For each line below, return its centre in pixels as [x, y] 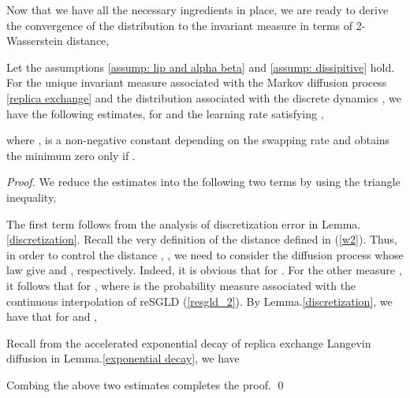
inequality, [32, 197]
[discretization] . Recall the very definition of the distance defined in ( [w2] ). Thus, [202, 239]
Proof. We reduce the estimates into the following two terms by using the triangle [203, 182]
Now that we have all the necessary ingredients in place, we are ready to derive [198, 9]
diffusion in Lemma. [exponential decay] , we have [123, 358]
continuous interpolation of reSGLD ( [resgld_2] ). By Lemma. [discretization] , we [199, 301]
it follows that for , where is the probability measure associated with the [181, 285]
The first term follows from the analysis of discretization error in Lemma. [184, 223]
